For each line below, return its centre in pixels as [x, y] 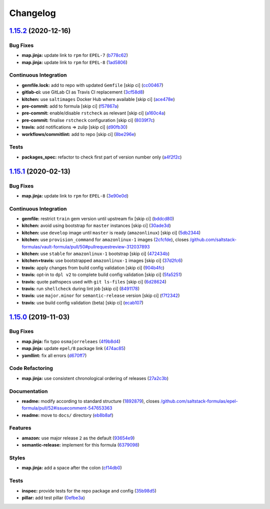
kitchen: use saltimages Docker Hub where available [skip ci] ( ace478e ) [98, 99]
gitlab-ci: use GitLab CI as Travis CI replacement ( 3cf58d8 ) [83, 92]
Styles [17, 458]
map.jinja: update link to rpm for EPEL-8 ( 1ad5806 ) [74, 62]
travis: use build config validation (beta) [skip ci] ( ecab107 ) [82, 302]
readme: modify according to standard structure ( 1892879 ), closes [91, 401]
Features [20, 428]
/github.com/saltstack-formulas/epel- [199, 401]
